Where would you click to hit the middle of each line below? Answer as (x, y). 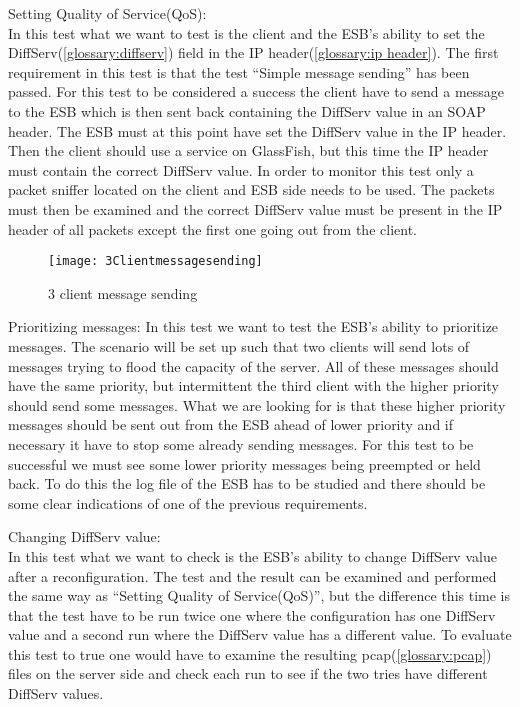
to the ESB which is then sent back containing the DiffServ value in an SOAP (247, 110)
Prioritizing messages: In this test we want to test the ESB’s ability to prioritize (253, 326)
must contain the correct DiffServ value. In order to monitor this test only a (241, 169)
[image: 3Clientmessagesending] (155, 261)
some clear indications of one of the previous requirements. (188, 502)
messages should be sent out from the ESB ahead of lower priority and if (231, 424)
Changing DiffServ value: (84, 536)
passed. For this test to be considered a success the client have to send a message (256, 91)
